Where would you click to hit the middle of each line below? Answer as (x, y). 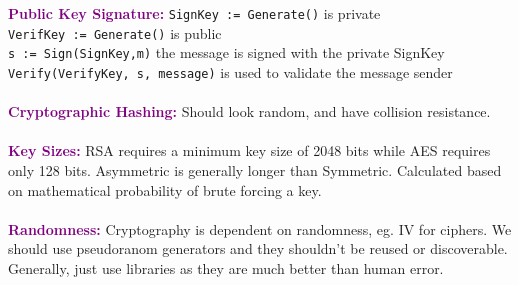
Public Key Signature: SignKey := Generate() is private (194, 13)
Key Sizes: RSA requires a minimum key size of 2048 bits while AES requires (249, 150)
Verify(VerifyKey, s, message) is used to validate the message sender (230, 71)
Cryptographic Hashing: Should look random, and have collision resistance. (249, 111)
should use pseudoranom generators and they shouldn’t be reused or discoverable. (258, 248)
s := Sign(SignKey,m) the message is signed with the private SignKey (226, 52)
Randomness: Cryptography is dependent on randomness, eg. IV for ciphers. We (260, 228)
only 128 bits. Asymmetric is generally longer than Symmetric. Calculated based (255, 170)
